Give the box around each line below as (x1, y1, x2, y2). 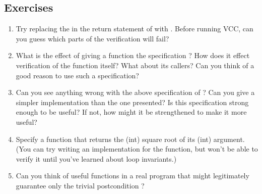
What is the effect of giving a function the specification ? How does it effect (16, 50, 250, 61)
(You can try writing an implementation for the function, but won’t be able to (16, 143, 258, 154)
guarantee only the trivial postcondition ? (16, 180, 145, 190)
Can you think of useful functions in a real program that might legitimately (16, 170, 249, 181)
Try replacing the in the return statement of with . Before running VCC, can (16, 23, 253, 34)
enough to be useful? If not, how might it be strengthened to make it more (16, 107, 247, 117)
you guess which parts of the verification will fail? (16, 33, 169, 43)
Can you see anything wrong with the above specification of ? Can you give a (16, 87, 255, 98)
